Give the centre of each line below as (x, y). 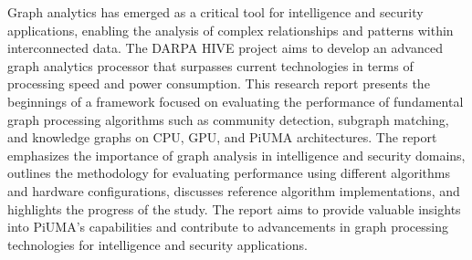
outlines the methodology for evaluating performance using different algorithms (229, 173)
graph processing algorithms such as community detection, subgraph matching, (228, 119)
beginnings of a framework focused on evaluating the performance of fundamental (236, 101)
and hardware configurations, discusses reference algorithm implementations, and (234, 190)
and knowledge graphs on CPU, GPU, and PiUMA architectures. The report (222, 137)
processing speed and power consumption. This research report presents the (219, 83)
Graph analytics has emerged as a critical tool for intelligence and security (215, 12)
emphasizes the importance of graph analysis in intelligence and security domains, (236, 155)
